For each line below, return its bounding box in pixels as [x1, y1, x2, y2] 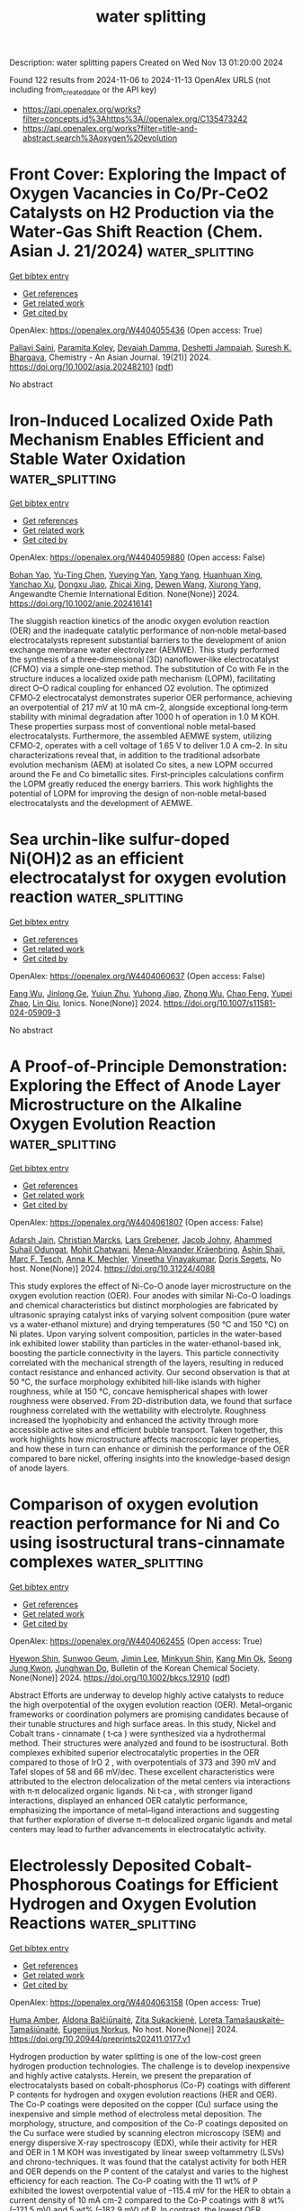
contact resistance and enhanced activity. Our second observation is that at [9, 1366, 290, 1377]
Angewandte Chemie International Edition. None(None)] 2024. [9, 588, 240, 599]
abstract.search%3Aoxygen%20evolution [22, 133, 178, 143]
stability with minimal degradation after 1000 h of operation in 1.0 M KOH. [9, 711, 280, 722]
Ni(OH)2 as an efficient [9, 849, 184, 869]
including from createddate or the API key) [9, 84, 157, 96]
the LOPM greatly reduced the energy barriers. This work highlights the [9, 778, 274, 789]
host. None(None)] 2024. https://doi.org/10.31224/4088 [9, 1262, 216, 1273]
